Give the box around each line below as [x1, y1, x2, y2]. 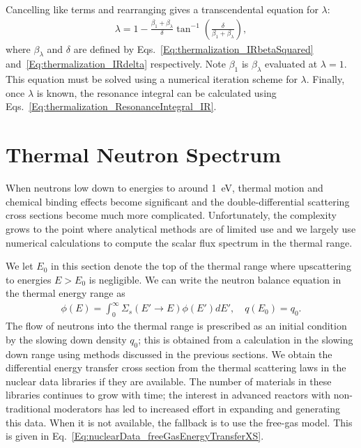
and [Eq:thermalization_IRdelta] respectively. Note [6, 56, 226, 71]
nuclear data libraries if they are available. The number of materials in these [6, 373, 332, 388]
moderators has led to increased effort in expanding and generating [54, 401, 341, 415]
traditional [6, 401, 51, 415]
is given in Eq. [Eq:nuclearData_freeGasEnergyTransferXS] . [6, 428, 264, 443]
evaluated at [265, 56, 318, 71]
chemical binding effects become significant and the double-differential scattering [6, 194, 350, 208]
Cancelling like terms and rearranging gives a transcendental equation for [6, 2, 318, 16]
